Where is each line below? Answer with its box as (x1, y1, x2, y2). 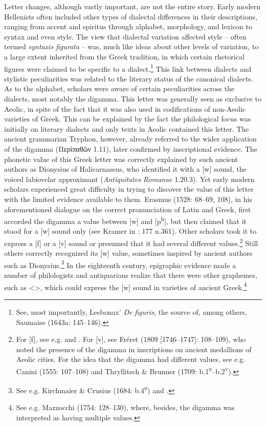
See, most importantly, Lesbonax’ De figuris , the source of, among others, (16, 306, 247, 317)
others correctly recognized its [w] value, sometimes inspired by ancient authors (4, 248, 253, 258)
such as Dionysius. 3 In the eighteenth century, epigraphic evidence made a (4, 258, 236, 270)
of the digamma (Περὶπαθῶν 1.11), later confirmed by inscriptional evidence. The (4, 143, 257, 154)
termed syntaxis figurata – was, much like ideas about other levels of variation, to (4, 41, 259, 52)
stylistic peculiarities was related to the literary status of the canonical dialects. (4, 73, 253, 84)
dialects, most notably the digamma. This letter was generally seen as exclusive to (4, 93, 261, 104)
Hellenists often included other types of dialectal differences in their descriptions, (4, 11, 257, 22)
